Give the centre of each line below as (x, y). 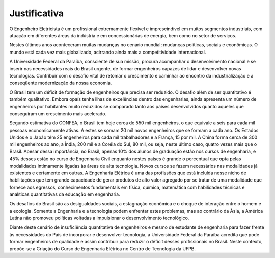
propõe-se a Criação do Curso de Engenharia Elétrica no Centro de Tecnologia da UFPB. (103, 249)
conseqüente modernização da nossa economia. (61, 83)
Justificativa (36, 13)
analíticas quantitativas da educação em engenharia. (65, 194)
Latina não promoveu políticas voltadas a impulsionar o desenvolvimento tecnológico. (99, 218)
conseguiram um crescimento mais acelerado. (58, 113)
